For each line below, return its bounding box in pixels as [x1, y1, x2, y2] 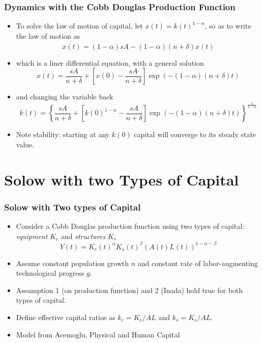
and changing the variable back [16, 91, 113, 102]
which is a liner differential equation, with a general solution [16, 57, 204, 68]
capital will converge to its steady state [134, 129, 256, 140]
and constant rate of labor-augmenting [137, 257, 258, 268]
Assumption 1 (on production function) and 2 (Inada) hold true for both [16, 284, 243, 295]
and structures [61, 230, 105, 241]
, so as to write [205, 20, 251, 31]
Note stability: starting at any [16, 129, 110, 140]
